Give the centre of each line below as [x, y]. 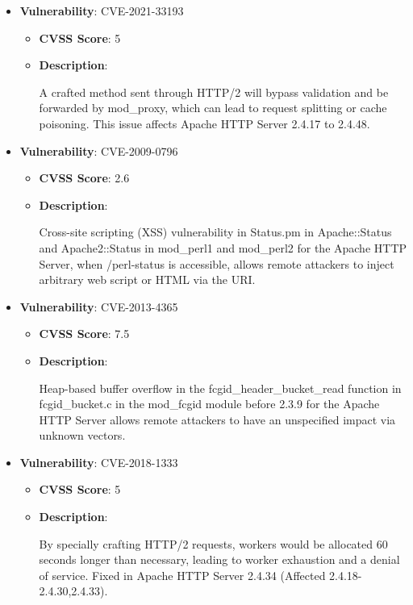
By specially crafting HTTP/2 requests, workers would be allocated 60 [213, 543]
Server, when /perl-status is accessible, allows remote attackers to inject [217, 263]
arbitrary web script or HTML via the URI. [147, 280]
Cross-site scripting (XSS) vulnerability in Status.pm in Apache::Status [215, 232]
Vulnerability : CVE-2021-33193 [102, 10]
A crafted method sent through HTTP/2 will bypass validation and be [214, 92]
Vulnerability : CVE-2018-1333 [99, 462]
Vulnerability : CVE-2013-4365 [99, 306]
